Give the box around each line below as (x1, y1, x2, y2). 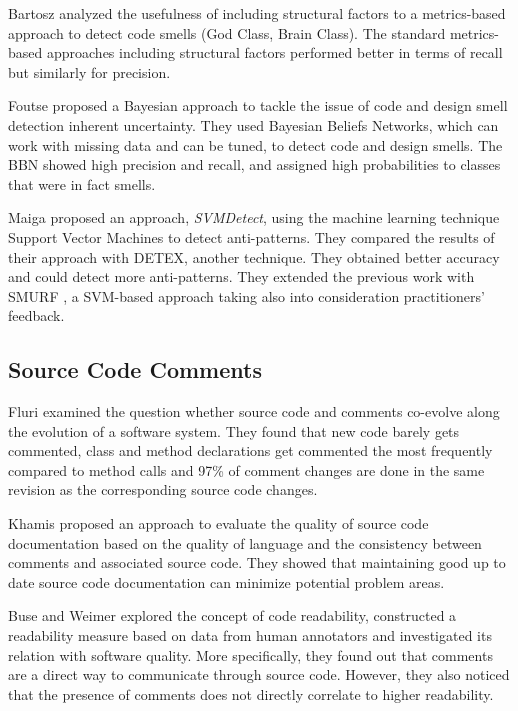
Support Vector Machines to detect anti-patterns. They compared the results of (8, 226, 495, 247)
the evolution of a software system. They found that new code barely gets (8, 420, 460, 441)
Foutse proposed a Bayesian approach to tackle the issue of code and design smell (8, 95, 508, 116)
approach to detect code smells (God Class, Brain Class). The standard (8, 22, 446, 43)
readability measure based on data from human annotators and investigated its (8, 625, 492, 646)
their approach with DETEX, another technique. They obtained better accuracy (8, 246, 500, 267)
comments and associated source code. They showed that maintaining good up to (8, 552, 506, 573)
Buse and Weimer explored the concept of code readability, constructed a (8, 605, 457, 626)
